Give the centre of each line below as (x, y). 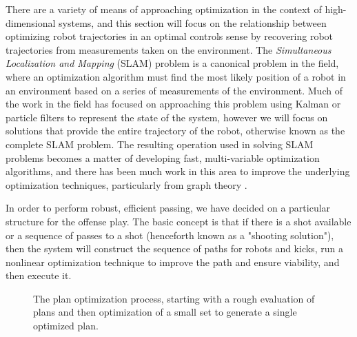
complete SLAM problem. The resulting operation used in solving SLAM (160, 144)
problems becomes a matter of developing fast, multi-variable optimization (163, 157)
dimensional (31, 22)
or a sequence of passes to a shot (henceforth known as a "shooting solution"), (170, 235)
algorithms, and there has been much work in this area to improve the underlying (178, 171)
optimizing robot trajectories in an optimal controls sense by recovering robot (170, 36)
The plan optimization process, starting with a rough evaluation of (174, 298)
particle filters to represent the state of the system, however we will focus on (167, 117)
